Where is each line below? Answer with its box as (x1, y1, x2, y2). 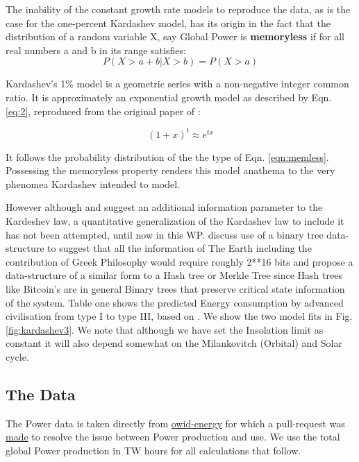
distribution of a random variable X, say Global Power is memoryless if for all (6, 29, 344, 44)
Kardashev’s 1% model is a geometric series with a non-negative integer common (6, 76, 349, 91)
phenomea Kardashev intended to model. (6, 176, 180, 191)
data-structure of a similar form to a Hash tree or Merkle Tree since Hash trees (6, 268, 342, 282)
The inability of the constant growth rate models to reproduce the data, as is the (6, 2, 351, 16)
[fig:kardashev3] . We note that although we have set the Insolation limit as (6, 322, 324, 336)
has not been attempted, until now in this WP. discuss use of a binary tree (6, 227, 324, 241)
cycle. (6, 349, 29, 363)
